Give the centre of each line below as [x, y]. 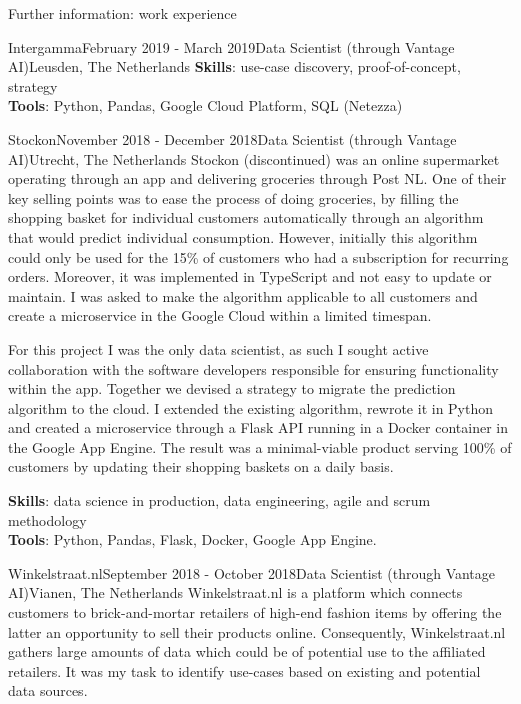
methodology [47, 519]
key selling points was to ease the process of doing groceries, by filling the [233, 197]
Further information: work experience [122, 13]
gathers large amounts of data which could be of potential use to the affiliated [247, 651]
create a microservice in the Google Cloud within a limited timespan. [220, 315]
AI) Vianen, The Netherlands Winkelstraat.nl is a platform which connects [235, 592]
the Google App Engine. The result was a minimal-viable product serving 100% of [260, 446]
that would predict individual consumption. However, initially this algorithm [243, 236]
